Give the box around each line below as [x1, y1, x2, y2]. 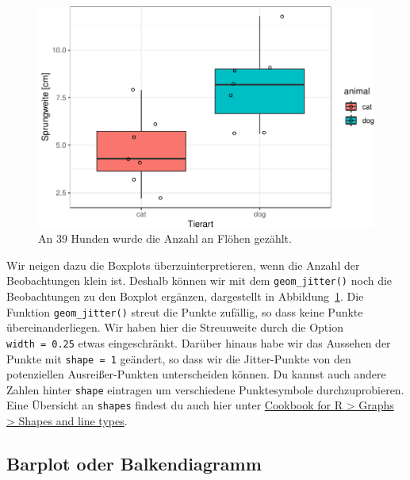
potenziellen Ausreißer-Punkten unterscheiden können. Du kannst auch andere [6, 366, 386, 382]
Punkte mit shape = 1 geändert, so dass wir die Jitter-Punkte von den [6, 350, 351, 367]
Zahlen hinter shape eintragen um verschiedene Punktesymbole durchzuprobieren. [6, 381, 404, 397]
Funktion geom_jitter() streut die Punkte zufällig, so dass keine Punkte [6, 303, 363, 320]
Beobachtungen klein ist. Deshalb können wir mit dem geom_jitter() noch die [6, 272, 393, 289]
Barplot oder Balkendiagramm [6, 451, 262, 476]
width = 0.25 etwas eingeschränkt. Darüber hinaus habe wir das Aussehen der [6, 334, 391, 351]
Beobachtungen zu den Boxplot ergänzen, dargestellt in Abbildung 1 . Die [6, 288, 364, 305]
